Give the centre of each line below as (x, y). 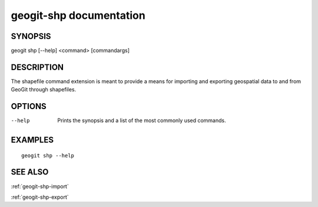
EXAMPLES (32, 140)
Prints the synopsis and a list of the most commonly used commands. (142, 120)
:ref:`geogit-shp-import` (40, 186)
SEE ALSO (30, 172)
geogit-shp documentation (78, 15)
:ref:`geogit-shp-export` (40, 197)
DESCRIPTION (37, 67)
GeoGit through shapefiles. (44, 90)
